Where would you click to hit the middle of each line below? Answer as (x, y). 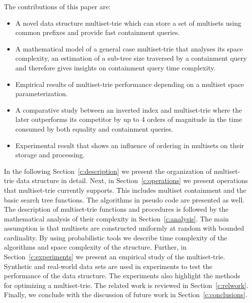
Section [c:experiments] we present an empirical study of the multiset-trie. (115, 257)
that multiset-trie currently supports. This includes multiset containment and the (125, 190)
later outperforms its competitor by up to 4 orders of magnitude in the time (129, 119)
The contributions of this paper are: (57, 6)
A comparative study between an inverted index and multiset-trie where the (129, 109)
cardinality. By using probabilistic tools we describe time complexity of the (116, 237)
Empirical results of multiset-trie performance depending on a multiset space (130, 84)
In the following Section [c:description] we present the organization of (108, 171)
